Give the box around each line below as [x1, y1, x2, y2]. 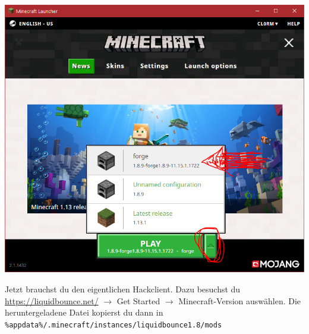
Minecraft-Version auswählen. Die [178, 294, 301, 307]
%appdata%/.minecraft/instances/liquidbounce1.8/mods [5, 320, 222, 329]
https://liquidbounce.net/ [5, 294, 99, 307]
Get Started [116, 294, 160, 307]
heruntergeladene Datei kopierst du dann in [5, 306, 163, 319]
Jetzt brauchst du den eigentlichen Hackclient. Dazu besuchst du [5, 282, 241, 295]
